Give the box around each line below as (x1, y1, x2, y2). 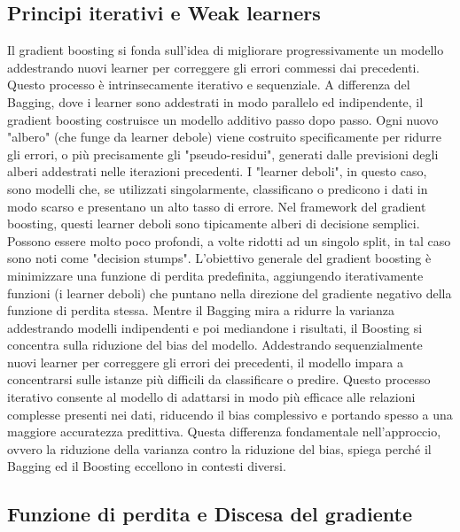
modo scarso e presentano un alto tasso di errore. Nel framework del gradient (7, 197, 426, 215)
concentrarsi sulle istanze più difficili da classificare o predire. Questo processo (7, 370, 431, 389)
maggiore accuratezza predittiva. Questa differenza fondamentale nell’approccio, (7, 422, 441, 441)
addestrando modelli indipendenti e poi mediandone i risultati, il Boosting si (7, 318, 423, 336)
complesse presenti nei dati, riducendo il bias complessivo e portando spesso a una (7, 405, 453, 423)
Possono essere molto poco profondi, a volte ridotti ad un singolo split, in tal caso (7, 231, 451, 250)
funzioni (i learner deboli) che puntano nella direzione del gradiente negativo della (7, 283, 452, 302)
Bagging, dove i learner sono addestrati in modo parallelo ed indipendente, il (7, 92, 424, 111)
